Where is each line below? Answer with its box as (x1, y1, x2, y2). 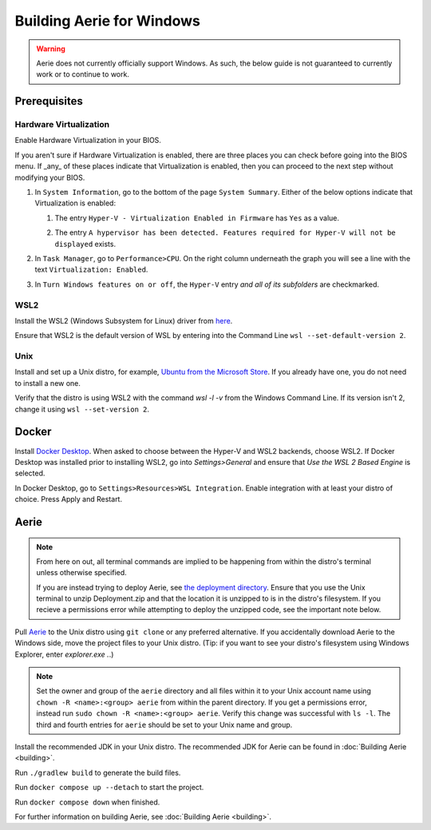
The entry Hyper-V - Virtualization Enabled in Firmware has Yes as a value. (54, 212, 339, 223)
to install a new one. (14, 378, 81, 387)
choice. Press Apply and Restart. (14, 494, 123, 504)
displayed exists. (54, 239, 116, 248)
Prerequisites (14, 94, 83, 108)
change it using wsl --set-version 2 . (14, 404, 150, 414)
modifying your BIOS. (14, 173, 85, 182)
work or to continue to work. (36, 69, 129, 79)
